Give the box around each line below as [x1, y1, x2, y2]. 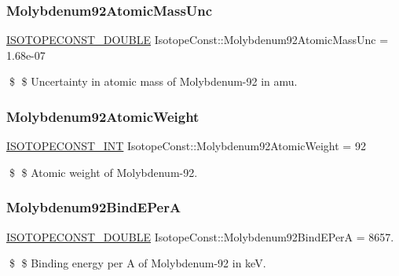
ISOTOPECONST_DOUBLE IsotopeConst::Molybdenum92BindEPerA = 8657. [6, 228, 394, 245]
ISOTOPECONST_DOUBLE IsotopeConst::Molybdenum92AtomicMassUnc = [6, 31, 389, 48]
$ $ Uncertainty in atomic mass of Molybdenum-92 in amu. [9, 73, 298, 90]
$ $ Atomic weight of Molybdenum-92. [9, 164, 198, 180]
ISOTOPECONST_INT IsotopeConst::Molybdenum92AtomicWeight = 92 [6, 138, 366, 154]
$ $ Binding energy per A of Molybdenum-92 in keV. [9, 255, 266, 271]
